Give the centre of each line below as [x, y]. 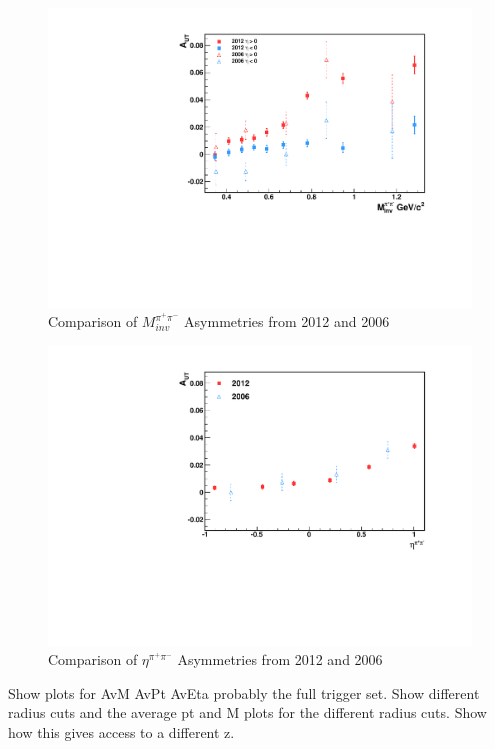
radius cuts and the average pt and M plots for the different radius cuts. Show [247, 712]
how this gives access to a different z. [121, 731]
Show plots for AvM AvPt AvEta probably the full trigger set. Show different [244, 692]
